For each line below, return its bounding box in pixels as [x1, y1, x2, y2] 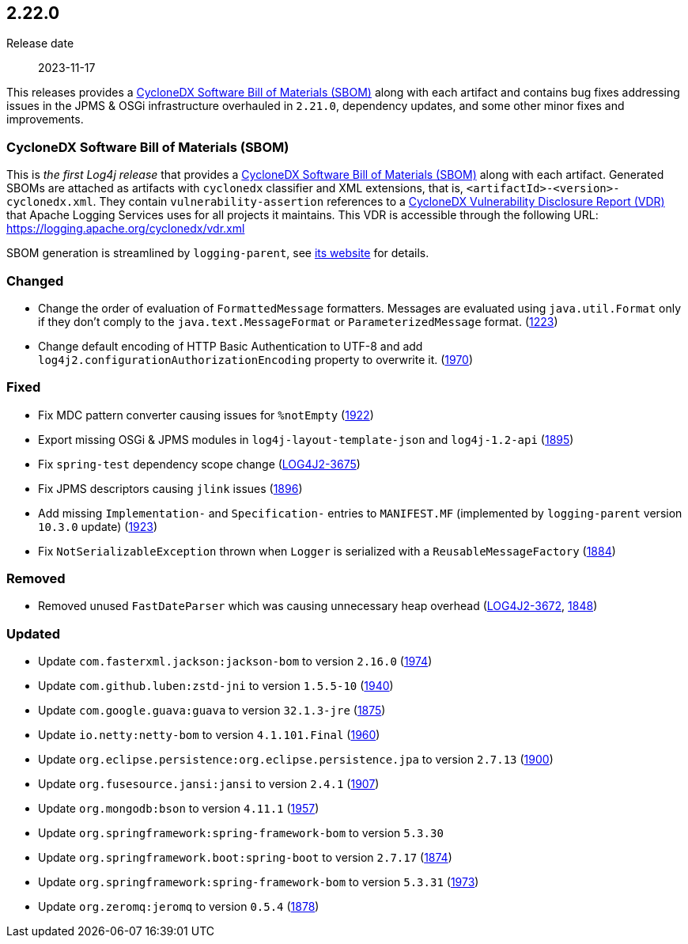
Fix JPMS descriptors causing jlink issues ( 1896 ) [38, 481, 303, 495]
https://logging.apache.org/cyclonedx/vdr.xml [6, 222, 245, 236]
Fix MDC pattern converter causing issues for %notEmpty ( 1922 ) [38, 408, 374, 422]
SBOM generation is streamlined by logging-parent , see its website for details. [6, 246, 429, 260]
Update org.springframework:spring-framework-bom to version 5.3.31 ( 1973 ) [38, 875, 479, 889]
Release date [6, 36, 74, 51]
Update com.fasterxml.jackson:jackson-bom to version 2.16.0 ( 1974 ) [38, 654, 433, 669]
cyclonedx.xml [6, 195, 93, 209]
